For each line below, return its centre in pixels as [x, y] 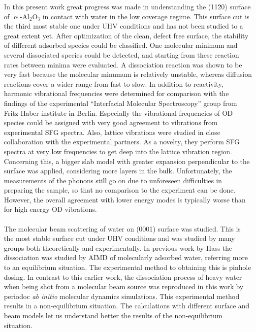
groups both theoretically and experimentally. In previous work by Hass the [118, 248]
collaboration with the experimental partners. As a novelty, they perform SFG [122, 142]
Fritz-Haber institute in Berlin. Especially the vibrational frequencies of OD [118, 113]
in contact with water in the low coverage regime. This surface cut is [146, 16]
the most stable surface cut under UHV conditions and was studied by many [120, 238]
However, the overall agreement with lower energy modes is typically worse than [125, 199]
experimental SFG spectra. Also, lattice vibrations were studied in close [112, 132]
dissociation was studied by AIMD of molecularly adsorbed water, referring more [126, 257]
